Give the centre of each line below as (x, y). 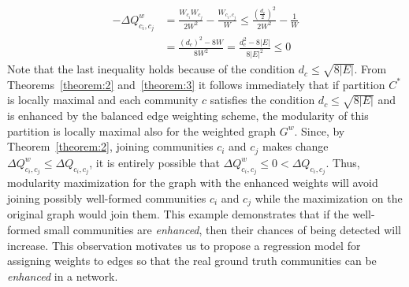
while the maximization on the (329, 198)
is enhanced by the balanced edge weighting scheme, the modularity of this (188, 116)
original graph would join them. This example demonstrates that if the (178, 214)
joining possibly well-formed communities (107, 198)
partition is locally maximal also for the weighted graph (141, 130)
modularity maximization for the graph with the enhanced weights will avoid (193, 183)
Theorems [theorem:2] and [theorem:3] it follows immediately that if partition (196, 84)
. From (370, 69)
